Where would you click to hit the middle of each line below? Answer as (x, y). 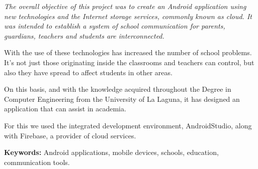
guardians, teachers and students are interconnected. (84, 35)
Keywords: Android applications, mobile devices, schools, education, (111, 152)
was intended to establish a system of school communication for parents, (115, 26)
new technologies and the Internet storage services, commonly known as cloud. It (128, 16)
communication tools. (37, 162)
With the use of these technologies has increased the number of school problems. (128, 52)
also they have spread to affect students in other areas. (88, 72)
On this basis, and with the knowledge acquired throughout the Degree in (118, 89)
